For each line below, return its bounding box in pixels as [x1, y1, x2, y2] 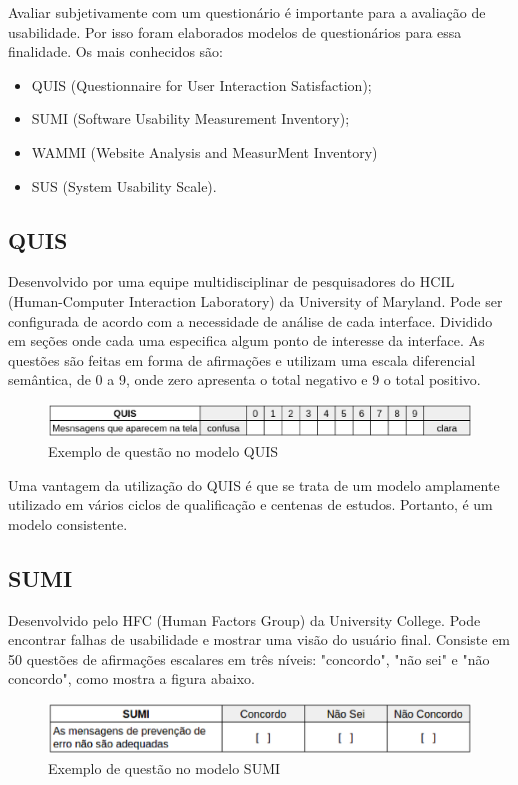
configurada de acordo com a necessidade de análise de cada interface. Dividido [8, 310, 493, 331]
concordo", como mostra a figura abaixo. [8, 668, 255, 689]
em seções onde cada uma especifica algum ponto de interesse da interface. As [8, 330, 485, 351]
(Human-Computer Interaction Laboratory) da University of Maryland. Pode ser [8, 290, 503, 311]
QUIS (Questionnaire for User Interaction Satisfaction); [31, 74, 372, 95]
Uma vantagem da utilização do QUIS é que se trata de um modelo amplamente [8, 474, 500, 495]
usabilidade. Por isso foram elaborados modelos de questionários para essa [8, 21, 462, 42]
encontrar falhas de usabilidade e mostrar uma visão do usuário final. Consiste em [8, 629, 511, 650]
